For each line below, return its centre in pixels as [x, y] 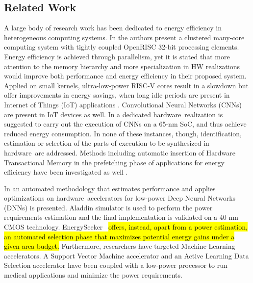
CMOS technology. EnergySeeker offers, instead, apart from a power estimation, [126, 227]
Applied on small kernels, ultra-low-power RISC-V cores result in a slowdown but [126, 85]
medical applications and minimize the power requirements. [93, 275]
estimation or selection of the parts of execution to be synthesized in [107, 143]
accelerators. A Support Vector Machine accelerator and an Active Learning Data [126, 255]
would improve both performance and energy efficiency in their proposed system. [125, 76]
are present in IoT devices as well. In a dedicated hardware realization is [114, 114]
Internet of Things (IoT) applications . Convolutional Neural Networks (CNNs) [123, 104]
